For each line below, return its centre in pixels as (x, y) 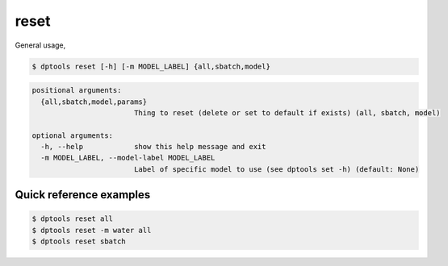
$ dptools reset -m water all (92, 230)
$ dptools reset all (72, 219)
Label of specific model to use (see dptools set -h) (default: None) (276, 169)
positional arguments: (77, 90)
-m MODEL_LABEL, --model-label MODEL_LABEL (128, 158)
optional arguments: (72, 135)
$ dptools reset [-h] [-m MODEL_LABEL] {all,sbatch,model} (151, 66)
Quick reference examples (83, 195)
